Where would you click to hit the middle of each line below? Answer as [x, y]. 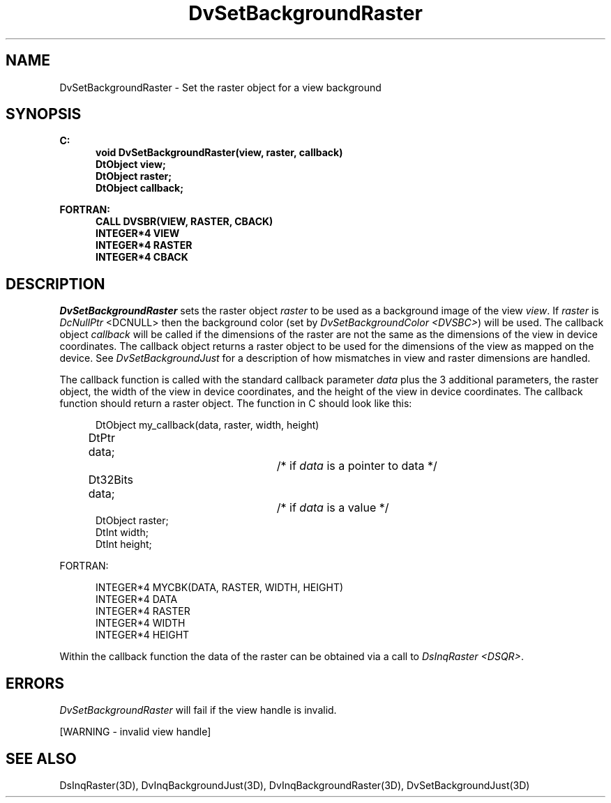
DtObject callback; [139, 188]
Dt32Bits [111, 480]
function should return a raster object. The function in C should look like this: [236, 404]
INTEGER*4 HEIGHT [143, 635]
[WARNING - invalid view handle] [135, 732]
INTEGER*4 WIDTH [141, 623]
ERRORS [35, 683]
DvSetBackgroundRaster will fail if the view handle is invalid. [198, 710]
